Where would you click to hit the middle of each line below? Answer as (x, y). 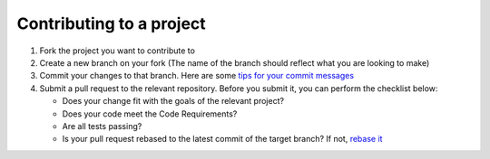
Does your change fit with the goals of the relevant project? (173, 101)
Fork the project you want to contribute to (117, 51)
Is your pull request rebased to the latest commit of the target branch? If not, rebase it (222, 139)
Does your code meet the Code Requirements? (150, 114)
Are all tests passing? (102, 126)
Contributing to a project (111, 23)
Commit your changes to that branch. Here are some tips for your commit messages (196, 76)
